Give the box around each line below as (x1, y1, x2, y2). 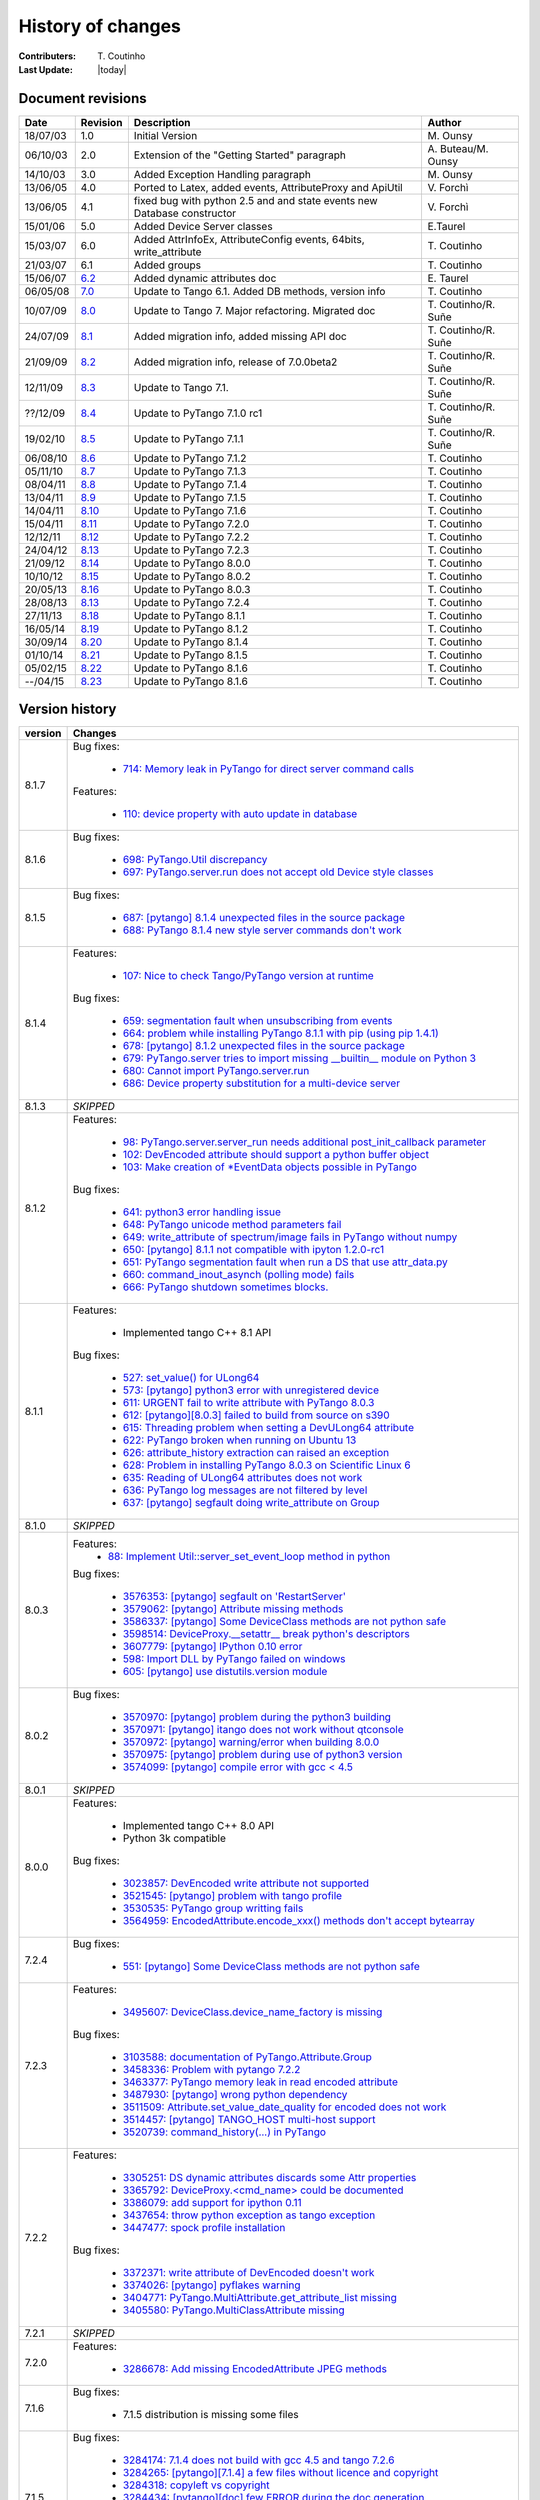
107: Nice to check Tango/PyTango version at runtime (122, 969, 374, 983)
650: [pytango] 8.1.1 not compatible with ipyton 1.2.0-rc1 (122, 1243, 385, 1257)
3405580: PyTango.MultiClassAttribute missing (122, 2303, 345, 2317)
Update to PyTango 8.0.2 (133, 569, 251, 583)
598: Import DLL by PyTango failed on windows (122, 1652, 346, 1666)
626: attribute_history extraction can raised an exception (122, 1446, 390, 1460)
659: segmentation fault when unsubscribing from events (122, 1014, 393, 1028)
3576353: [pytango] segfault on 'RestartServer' (122, 1590, 347, 1604)
